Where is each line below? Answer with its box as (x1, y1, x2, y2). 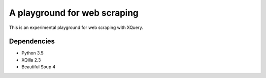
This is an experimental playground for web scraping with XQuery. (9, 25, 143, 30)
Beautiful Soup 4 (21, 64, 56, 70)
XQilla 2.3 (21, 57, 41, 63)
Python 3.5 (21, 50, 44, 56)
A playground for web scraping (9, 7, 139, 18)
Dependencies (9, 37, 55, 46)
